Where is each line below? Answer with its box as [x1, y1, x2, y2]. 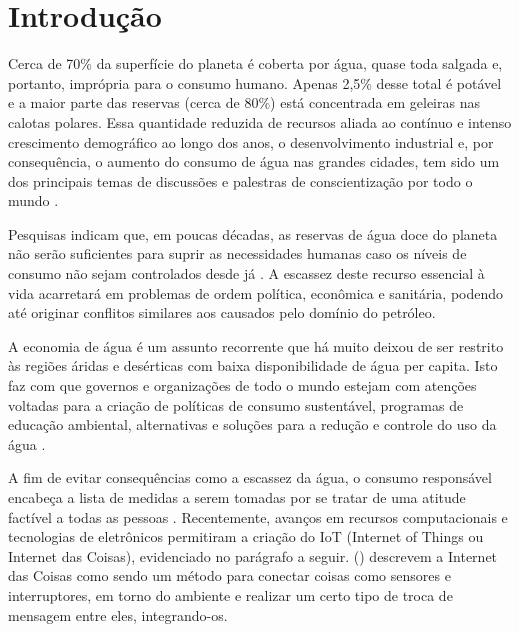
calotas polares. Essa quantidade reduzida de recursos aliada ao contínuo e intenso [8, 111, 512, 132]
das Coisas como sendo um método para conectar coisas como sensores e [8, 565, 451, 586]
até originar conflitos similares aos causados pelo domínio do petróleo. [8, 302, 436, 323]
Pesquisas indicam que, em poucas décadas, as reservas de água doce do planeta [8, 223, 498, 244]
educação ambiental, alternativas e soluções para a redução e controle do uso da [8, 414, 497, 435]
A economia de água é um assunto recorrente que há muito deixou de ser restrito [8, 335, 504, 356]
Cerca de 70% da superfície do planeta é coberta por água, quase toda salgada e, [8, 53, 503, 74]
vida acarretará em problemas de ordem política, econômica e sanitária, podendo [8, 282, 504, 303]
